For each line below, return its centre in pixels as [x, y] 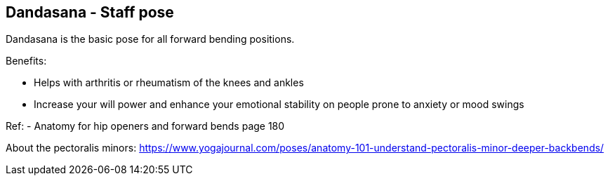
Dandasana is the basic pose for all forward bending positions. [150, 39]
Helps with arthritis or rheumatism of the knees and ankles [169, 83]
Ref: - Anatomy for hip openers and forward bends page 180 [145, 126]
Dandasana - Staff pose [90, 12]
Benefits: [26, 61]
